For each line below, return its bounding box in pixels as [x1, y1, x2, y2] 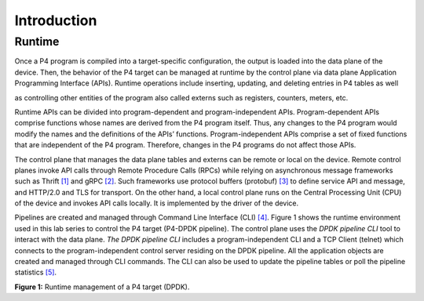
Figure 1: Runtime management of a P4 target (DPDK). [14, 282, 190, 292]
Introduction [14, 12, 97, 29]
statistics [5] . [14, 267, 57, 277]
